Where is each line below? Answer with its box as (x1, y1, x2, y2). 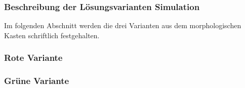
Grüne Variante (4, 74, 69, 87)
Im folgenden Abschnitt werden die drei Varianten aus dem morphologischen (4, 20, 241, 31)
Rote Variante (4, 51, 63, 64)
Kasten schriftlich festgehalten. (4, 30, 100, 40)
